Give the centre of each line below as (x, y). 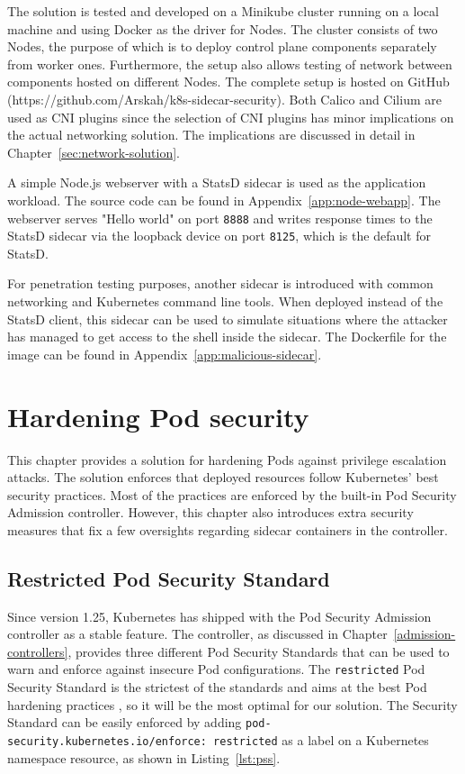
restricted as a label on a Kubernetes (321, 739)
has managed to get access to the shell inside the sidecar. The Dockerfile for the (227, 337)
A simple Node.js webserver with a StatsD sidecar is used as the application (217, 182)
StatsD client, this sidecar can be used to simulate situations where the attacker (228, 319)
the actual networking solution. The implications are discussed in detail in (211, 135)
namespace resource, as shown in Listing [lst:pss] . (144, 757)
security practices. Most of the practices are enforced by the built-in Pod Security (232, 494)
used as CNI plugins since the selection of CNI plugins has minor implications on (231, 117)
